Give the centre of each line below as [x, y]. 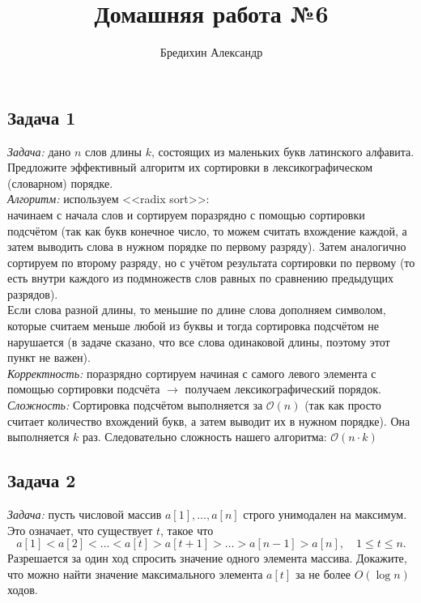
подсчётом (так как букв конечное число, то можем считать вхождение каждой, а [207, 230]
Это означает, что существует [80, 530]
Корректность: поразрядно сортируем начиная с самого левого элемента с [192, 373]
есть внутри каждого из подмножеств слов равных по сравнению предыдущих [201, 278]
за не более [323, 573]
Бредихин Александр [211, 52]
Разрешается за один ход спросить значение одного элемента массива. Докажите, [207, 558]
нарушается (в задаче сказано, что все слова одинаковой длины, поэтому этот [199, 341]
